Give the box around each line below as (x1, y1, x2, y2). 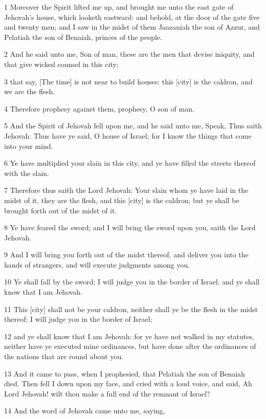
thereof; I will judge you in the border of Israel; (4, 314, 152, 324)
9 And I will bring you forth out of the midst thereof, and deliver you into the (4, 249, 249, 260)
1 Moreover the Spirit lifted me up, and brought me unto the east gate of (4, 2, 234, 12)
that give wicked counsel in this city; (4, 58, 119, 69)
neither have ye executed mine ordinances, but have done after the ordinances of (4, 341, 256, 351)
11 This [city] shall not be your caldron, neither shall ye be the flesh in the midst (4, 303, 258, 314)
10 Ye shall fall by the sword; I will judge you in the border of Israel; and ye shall (4, 276, 260, 287)
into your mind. (4, 140, 53, 151)
